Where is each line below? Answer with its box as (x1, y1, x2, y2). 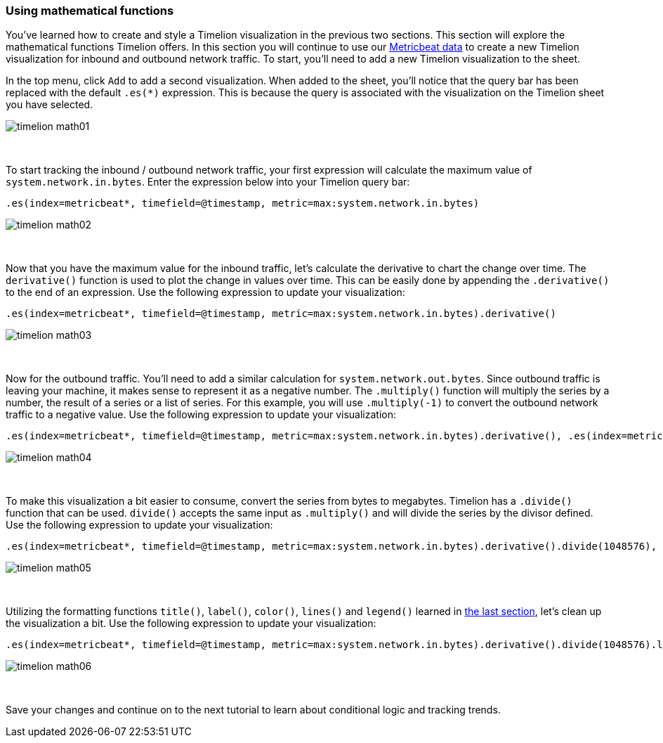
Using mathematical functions (6, 4, 174, 18)
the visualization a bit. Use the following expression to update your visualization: (6, 617, 376, 630)
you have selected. (6, 98, 93, 111)
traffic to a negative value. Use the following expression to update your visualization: (6, 408, 396, 421)
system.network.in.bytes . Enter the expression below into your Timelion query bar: (6, 176, 410, 188)
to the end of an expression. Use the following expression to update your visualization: (6, 286, 405, 299)
